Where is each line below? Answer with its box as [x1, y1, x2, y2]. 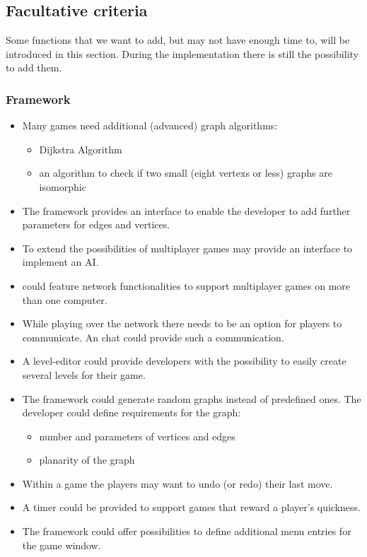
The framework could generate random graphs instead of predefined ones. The [22, 391, 361, 406]
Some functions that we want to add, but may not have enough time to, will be [6, 33, 350, 47]
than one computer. [22, 292, 107, 307]
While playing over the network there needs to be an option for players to [22, 316, 342, 331]
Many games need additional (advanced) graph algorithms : [22, 118, 278, 133]
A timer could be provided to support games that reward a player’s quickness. [22, 500, 361, 515]
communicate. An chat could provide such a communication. [22, 329, 284, 344]
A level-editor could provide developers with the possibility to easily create [22, 353, 346, 368]
